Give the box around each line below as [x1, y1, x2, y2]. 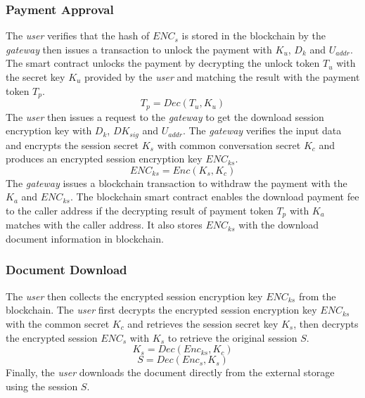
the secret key [6, 70, 65, 84]
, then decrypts [293, 316, 359, 330]
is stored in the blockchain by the [181, 28, 326, 43]
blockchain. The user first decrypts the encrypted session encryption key [6, 302, 317, 317]
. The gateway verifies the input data [182, 123, 342, 138]
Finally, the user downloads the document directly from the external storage [6, 365, 335, 380]
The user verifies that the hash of [6, 28, 150, 43]
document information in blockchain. [6, 231, 164, 245]
